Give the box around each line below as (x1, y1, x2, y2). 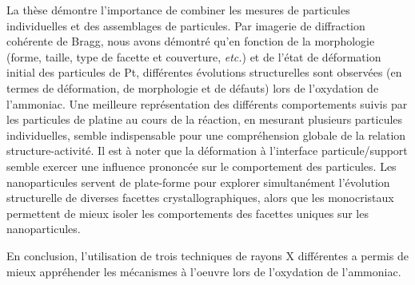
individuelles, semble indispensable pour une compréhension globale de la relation (6, 126, 406, 143)
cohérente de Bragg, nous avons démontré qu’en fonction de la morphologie (6, 33, 375, 49)
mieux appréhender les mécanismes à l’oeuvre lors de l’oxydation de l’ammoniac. (6, 263, 401, 279)
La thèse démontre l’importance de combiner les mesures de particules (6, 2, 350, 18)
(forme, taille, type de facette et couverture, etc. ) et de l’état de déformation (6, 48, 381, 65)
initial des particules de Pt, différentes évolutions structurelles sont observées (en (6, 64, 402, 81)
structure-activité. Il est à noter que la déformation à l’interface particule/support (6, 142, 408, 159)
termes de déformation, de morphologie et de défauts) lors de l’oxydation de (6, 79, 379, 96)
